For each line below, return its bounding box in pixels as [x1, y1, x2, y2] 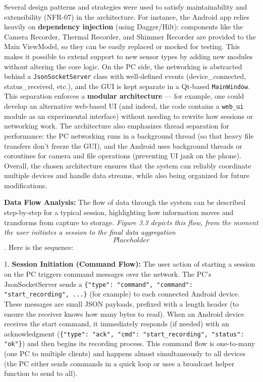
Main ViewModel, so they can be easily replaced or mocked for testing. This [4, 41, 240, 52]
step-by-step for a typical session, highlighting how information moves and [4, 207, 234, 218]
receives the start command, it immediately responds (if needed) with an [4, 318, 229, 329]
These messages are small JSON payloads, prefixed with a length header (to [4, 298, 239, 309]
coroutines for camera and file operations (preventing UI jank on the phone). [4, 150, 241, 161]
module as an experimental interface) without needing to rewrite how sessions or [4, 110, 253, 121]
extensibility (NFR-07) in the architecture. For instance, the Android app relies [4, 11, 249, 22]
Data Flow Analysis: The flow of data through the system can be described [4, 197, 246, 207]
